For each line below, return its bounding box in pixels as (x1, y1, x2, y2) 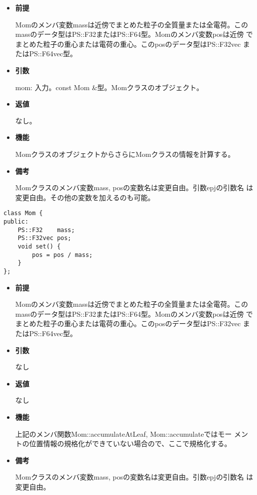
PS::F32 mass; (17, 226, 75, 234)
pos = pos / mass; (32, 251, 93, 258)
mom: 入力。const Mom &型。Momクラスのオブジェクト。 (15, 82, 204, 92)
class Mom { (3, 210, 43, 217)
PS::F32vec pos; (17, 235, 72, 242)
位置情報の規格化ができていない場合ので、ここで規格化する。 (29, 438, 232, 449)
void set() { (17, 243, 61, 250)
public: (3, 218, 29, 225)
